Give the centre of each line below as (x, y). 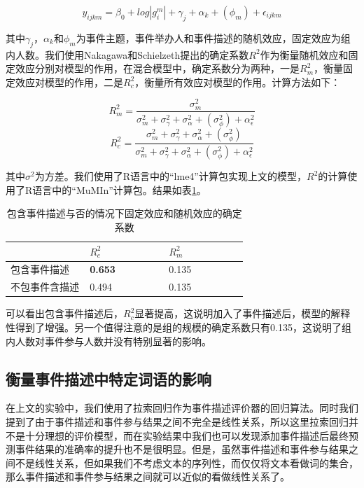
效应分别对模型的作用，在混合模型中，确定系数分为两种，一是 (157, 68)
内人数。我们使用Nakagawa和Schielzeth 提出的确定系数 (127, 54)
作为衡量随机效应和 (304, 54)
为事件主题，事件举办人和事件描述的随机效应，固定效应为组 (213, 37)
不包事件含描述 (45, 287)
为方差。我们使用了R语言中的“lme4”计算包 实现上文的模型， (170, 176)
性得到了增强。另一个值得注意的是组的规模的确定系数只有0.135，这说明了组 (178, 327)
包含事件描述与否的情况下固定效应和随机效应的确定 (124, 213)
